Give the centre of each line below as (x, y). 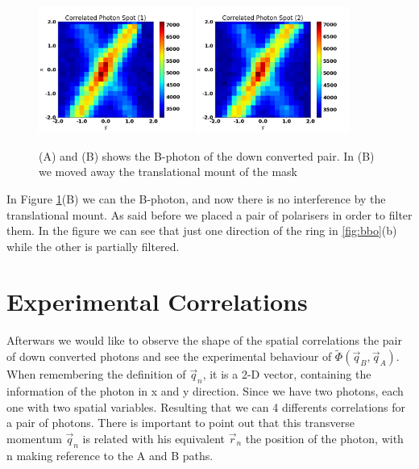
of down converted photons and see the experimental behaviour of (169, 356)
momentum (34, 438)
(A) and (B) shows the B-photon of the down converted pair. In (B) (207, 155)
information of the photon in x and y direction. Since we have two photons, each (205, 391)
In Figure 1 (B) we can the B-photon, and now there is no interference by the (196, 198)
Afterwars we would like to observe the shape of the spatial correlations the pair (204, 340)
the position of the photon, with (324, 438)
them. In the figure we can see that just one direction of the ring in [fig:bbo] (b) (202, 230)
